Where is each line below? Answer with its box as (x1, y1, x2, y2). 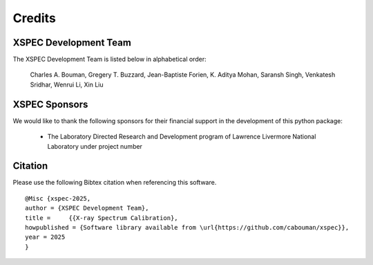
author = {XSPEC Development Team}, (25, 204, 149, 212)
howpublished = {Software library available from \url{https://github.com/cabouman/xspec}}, (25, 223, 350, 231)
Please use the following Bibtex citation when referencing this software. (12, 179, 217, 187)
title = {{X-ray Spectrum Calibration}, (25, 214, 179, 221)
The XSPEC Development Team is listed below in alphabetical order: (12, 55, 207, 64)
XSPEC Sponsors (12, 98, 88, 110)
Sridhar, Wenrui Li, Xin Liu (30, 80, 104, 89)
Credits (12, 10, 57, 26)
